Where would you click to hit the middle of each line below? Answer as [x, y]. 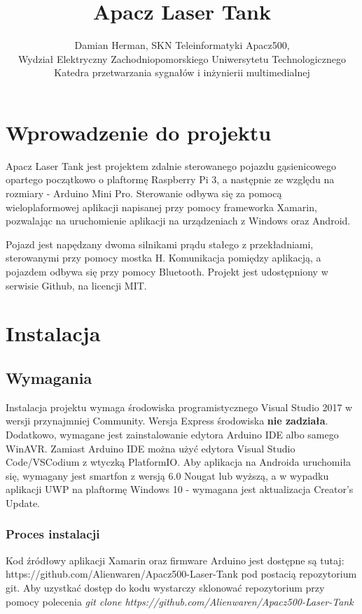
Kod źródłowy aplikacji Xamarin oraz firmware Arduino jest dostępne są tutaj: [175, 560]
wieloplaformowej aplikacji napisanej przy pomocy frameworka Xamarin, [161, 207]
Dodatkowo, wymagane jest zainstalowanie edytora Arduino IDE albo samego [172, 434]
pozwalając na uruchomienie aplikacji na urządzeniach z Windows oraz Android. [178, 221]
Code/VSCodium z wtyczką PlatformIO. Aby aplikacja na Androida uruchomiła [179, 462]
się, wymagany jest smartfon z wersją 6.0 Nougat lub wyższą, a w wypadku [167, 475]
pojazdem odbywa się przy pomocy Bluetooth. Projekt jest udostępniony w [167, 271]
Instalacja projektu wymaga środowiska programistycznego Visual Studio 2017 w [179, 407]
